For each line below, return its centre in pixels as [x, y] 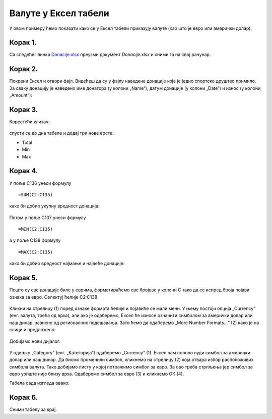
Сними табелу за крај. [33, 409]
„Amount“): [21, 95]
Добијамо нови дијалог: [35, 341]
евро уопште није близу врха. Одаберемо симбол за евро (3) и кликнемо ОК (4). [97, 374]
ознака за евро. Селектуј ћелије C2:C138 [53, 297]
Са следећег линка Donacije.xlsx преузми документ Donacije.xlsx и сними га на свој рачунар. [110, 55]
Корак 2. [24, 69]
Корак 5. [23, 278]
